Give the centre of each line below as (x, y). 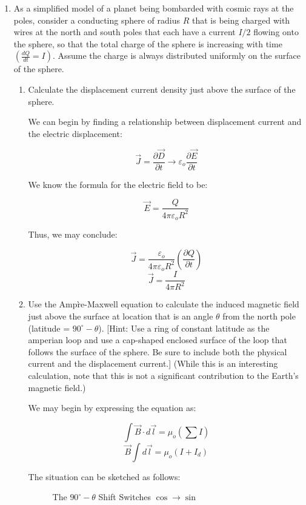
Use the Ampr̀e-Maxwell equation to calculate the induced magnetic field (164, 304)
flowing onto (276, 32)
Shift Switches (125, 497)
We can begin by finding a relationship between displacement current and (165, 122)
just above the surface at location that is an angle (121, 316)
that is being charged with (241, 20)
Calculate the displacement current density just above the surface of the (162, 89)
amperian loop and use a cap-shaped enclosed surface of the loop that (158, 340)
